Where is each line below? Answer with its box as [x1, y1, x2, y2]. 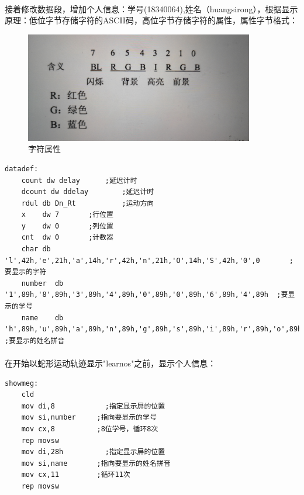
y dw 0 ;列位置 [21, 221, 114, 230]
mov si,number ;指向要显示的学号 [21, 413, 157, 422]
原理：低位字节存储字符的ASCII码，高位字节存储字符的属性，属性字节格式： [5, 14, 298, 26]
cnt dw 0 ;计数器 [21, 233, 114, 242]
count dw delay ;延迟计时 [21, 176, 137, 185]
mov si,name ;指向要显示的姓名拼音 [21, 459, 171, 468]
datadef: [5, 164, 39, 173]
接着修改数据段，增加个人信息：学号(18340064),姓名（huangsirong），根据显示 [5, 2, 298, 15]
